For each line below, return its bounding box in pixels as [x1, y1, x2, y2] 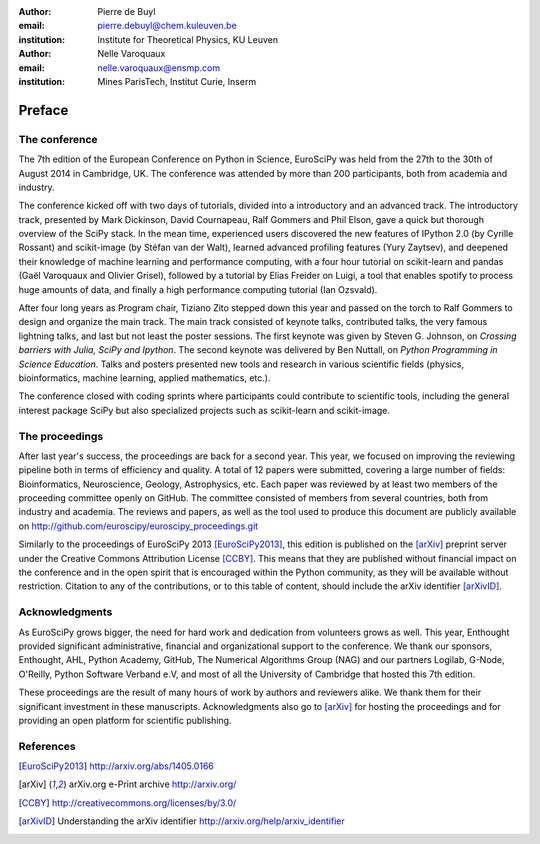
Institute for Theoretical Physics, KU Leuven [97, 33, 279, 45]
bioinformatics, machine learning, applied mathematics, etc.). [18, 371, 271, 384]
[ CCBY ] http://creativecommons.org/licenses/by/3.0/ [18, 796, 237, 809]
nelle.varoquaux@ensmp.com [97, 61, 221, 74]
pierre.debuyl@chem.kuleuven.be [97, 20, 237, 32]
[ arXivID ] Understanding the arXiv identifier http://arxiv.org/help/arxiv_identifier [18, 815, 345, 827]
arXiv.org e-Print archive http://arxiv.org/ [68, 778, 237, 790]
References [18, 739, 76, 753]
